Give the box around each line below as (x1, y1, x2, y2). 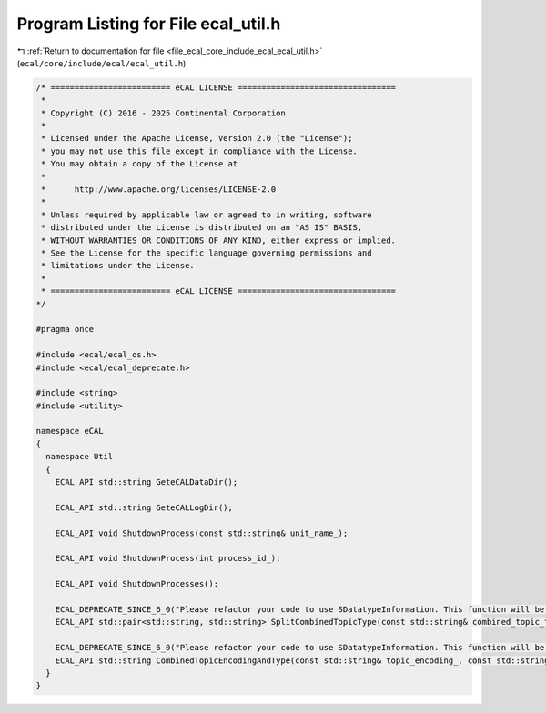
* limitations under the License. (41, 260, 195, 271)
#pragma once (35, 324, 95, 335)
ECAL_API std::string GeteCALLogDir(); (55, 502, 234, 513)
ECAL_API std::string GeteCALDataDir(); (55, 477, 238, 487)
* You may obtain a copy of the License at (41, 159, 238, 169)
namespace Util (45, 451, 114, 462)
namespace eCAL (35, 426, 104, 437)
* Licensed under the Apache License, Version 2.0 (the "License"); (41, 133, 353, 144)
